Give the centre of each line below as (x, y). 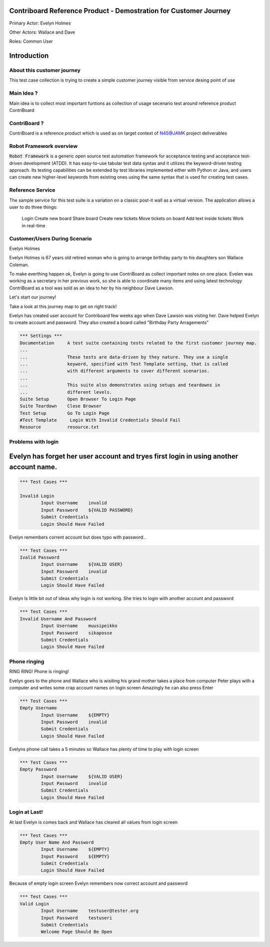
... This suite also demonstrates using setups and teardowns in (120, 385)
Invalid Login (37, 496)
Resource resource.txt (59, 427)
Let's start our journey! (33, 297)
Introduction (29, 56)
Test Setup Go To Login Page (65, 413)
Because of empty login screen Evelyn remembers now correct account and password (98, 883)
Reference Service (32, 190)
